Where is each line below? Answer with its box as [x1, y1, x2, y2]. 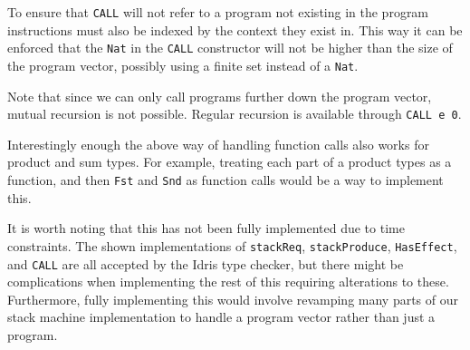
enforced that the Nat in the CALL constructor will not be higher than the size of [7, 38, 453, 57]
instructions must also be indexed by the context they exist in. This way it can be [7, 20, 463, 39]
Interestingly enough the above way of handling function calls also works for [7, 134, 429, 153]
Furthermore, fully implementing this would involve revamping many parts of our [7, 289, 459, 308]
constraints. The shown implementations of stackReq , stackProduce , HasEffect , [7, 236, 457, 255]
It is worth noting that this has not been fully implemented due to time [7, 219, 405, 238]
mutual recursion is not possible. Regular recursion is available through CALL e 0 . [7, 104, 462, 123]
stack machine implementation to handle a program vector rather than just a [7, 307, 436, 326]
